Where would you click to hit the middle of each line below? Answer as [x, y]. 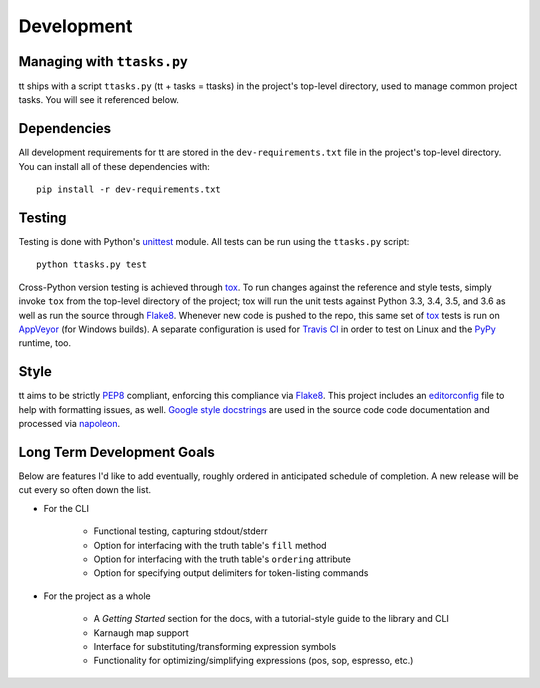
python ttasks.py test [92, 264]
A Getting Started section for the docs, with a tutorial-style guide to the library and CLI [271, 619]
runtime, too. [45, 343]
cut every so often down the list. [85, 490]
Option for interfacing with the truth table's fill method [210, 545]
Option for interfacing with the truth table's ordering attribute [222, 559]
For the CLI [66, 508]
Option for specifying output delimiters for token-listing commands [231, 573]
